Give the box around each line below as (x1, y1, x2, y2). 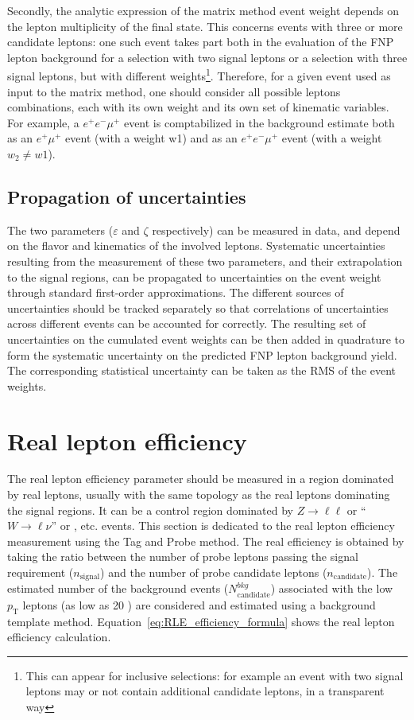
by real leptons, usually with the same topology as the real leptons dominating (7, 486, 390, 503)
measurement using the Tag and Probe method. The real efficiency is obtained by (7, 532, 404, 549)
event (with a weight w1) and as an (65, 130, 238, 146)
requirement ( (7, 564, 74, 581)
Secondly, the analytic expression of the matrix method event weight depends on (7, 2, 400, 18)
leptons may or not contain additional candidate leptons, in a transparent (25, 683, 385, 699)
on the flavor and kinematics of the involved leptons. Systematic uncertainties (7, 237, 385, 254)
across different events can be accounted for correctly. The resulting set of (7, 315, 366, 332)
